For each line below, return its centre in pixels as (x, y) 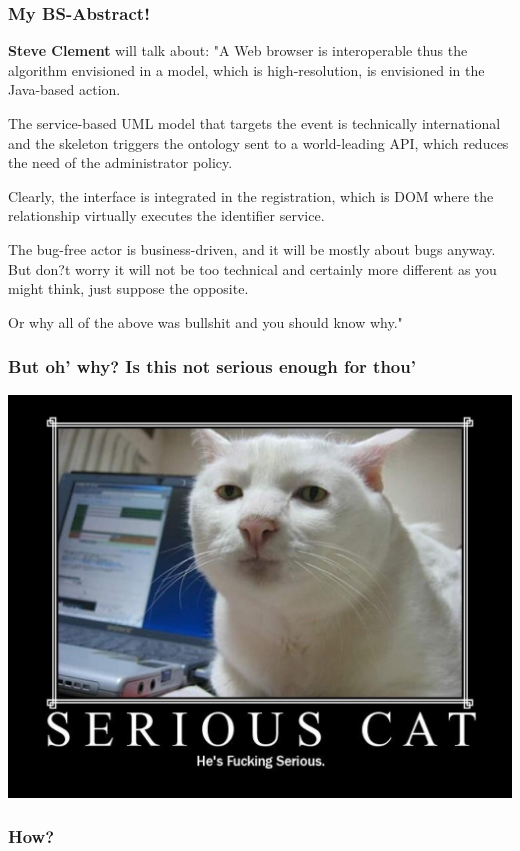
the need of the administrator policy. (120, 162)
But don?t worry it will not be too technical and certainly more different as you (252, 268)
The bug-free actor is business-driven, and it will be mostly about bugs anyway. (252, 248)
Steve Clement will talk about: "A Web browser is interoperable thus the (238, 50)
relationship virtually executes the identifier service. (166, 215)
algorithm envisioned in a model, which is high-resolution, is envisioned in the (246, 69)
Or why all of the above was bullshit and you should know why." (205, 321)
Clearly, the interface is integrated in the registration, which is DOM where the (251, 195)
